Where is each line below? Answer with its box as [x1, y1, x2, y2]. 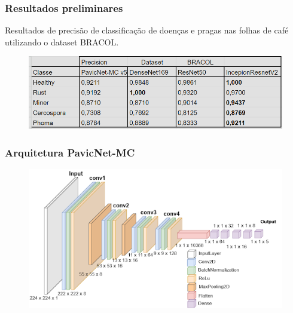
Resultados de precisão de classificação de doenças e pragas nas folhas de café [5, 24, 289, 36]
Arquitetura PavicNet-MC [5, 145, 135, 159]
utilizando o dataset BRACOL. [5, 35, 119, 48]
